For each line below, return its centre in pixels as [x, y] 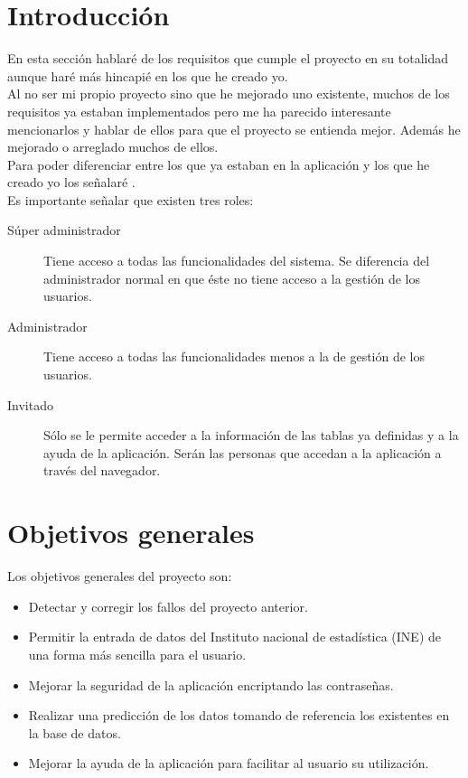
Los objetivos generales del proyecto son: [120, 576]
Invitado [30, 404]
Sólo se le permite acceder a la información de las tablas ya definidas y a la [251, 435]
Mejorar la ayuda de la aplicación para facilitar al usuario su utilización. [229, 763]
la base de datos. [75, 732]
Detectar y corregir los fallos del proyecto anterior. [168, 606]
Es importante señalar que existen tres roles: [131, 199]
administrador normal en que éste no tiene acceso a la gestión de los [232, 278]
